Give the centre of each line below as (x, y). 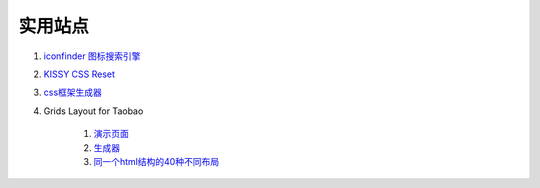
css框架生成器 (72, 92)
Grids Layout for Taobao (93, 111)
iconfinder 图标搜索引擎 (92, 56)
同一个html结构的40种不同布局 (156, 161)
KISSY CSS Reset (79, 74)
